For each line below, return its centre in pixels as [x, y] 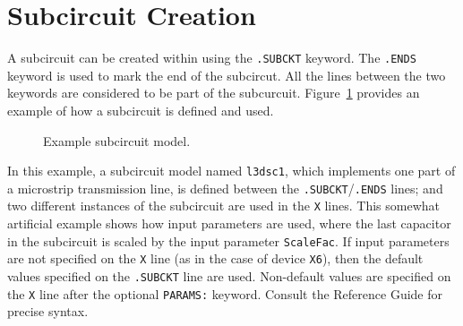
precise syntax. [48, 311]
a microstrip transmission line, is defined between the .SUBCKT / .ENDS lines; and [225, 188]
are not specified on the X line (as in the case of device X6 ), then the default [215, 258]
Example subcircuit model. [117, 140]
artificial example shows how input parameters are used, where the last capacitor [229, 223]
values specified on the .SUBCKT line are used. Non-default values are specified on [229, 276]
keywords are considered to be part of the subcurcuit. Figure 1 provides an [214, 93]
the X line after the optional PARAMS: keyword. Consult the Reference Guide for [225, 293]
